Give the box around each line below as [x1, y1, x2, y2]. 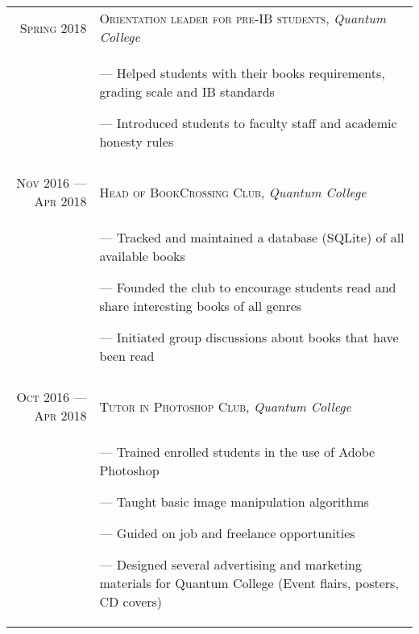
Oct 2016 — [16, 387, 87, 406]
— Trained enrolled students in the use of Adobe [99, 442, 375, 461]
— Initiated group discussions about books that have [99, 328, 399, 346]
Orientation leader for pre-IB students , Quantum [99, 9, 387, 27]
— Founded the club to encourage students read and [99, 278, 396, 296]
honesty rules [99, 132, 174, 151]
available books [99, 247, 185, 265]
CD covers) [99, 592, 163, 611]
